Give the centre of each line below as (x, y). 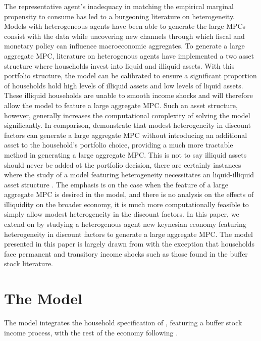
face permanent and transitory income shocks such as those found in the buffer (126, 253)
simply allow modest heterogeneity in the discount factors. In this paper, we (122, 214)
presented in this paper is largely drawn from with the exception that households (129, 244)
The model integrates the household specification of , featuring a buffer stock (123, 323)
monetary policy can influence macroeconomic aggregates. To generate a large (124, 46)
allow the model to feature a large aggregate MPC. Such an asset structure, (121, 105)
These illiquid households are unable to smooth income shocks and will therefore (128, 95)
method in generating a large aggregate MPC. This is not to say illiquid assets (125, 154)
